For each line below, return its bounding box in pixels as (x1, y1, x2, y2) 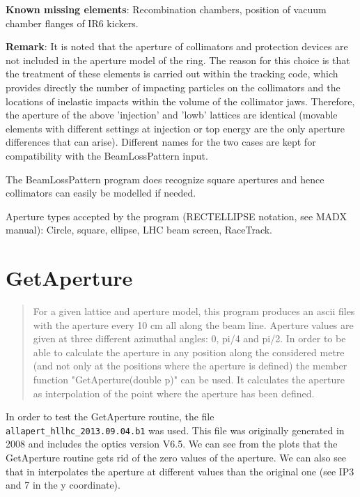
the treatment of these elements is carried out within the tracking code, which (6, 66, 338, 81)
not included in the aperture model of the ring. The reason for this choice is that (6, 52, 350, 67)
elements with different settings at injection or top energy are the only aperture (6, 121, 345, 135)
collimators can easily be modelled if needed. (6, 185, 196, 200)
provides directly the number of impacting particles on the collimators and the (6, 79, 341, 94)
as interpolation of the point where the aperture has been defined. (33, 385, 315, 400)
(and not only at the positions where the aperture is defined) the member (33, 358, 347, 373)
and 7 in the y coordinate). (6, 477, 120, 492)
